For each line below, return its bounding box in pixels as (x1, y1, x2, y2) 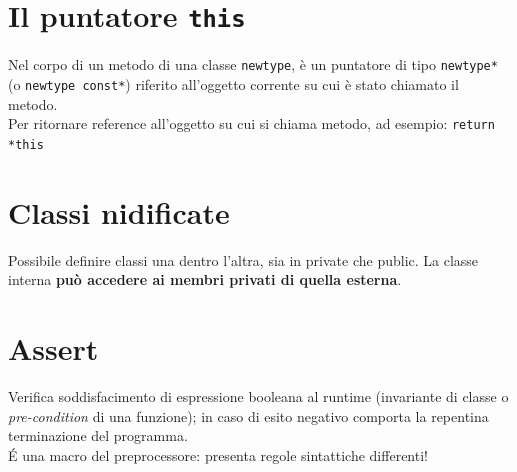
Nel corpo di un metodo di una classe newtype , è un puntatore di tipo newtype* (8, 54, 498, 75)
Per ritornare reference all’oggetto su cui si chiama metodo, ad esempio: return (8, 113, 495, 134)
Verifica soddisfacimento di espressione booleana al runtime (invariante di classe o (8, 385, 509, 406)
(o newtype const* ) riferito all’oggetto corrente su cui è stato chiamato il (8, 73, 459, 94)
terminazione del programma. (8, 425, 188, 446)
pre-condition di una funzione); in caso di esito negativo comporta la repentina (8, 405, 489, 426)
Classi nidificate (8, 191, 230, 232)
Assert (8, 327, 99, 368)
